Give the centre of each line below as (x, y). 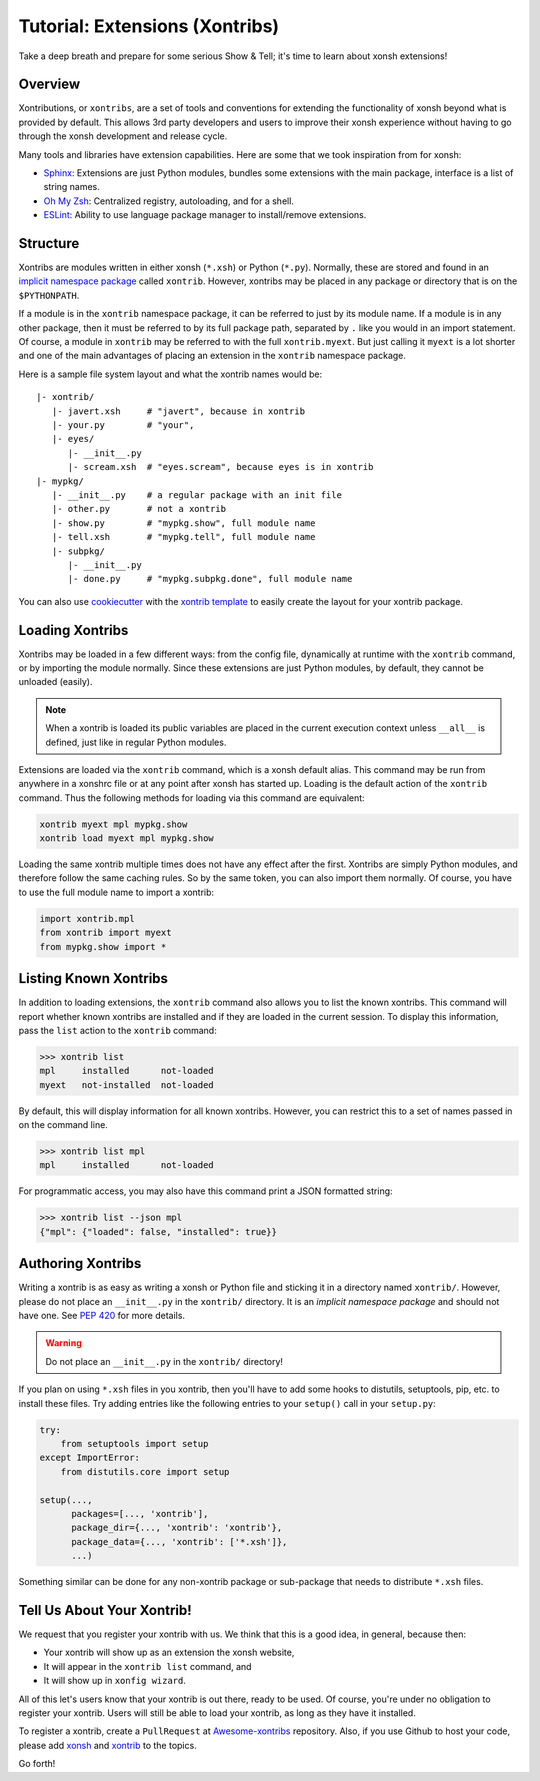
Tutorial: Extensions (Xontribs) (149, 26)
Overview (49, 84)
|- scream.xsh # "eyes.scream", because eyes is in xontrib (220, 467)
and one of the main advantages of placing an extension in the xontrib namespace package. (212, 356)
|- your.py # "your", (123, 425)
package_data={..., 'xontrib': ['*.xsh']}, (179, 1541)
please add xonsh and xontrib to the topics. (107, 1745)
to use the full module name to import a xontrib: (116, 892)
